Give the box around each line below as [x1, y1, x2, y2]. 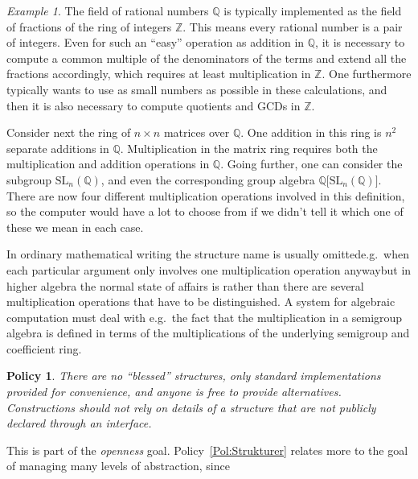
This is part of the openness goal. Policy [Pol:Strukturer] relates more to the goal [6, 441, 408, 458]
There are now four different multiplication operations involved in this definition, [6, 187, 405, 204]
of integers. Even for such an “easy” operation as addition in [6, 34, 305, 51]
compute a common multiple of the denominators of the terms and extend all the [6, 49, 407, 66]
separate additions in [6, 139, 109, 156]
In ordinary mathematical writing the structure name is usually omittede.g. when [6, 246, 409, 262]
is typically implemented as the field [223, 2, 402, 19]
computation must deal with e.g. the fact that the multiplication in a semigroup [6, 308, 403, 325]
